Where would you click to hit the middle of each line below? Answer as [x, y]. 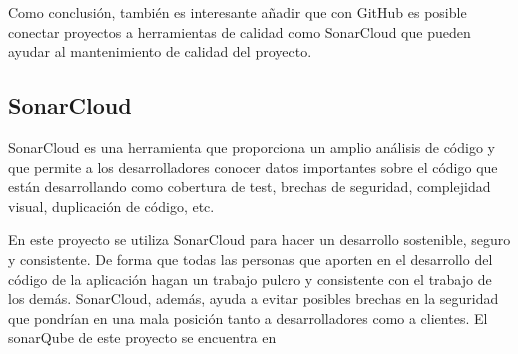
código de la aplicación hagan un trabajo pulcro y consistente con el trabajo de [250, 278]
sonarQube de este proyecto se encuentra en [142, 337]
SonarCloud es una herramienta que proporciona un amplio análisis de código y [251, 146]
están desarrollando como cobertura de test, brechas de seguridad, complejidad [249, 186]
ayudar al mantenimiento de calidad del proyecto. [160, 51]
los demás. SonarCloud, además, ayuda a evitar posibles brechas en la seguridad [253, 298]
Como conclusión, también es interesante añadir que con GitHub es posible [237, 12]
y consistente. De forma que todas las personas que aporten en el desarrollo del [250, 258]
